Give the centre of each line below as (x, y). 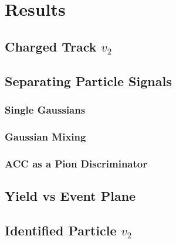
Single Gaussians (45, 109)
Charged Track (51, 46)
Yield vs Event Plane (70, 195)
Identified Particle (61, 230)
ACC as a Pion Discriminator (76, 163)
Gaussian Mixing (45, 136)
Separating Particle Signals (88, 81)
